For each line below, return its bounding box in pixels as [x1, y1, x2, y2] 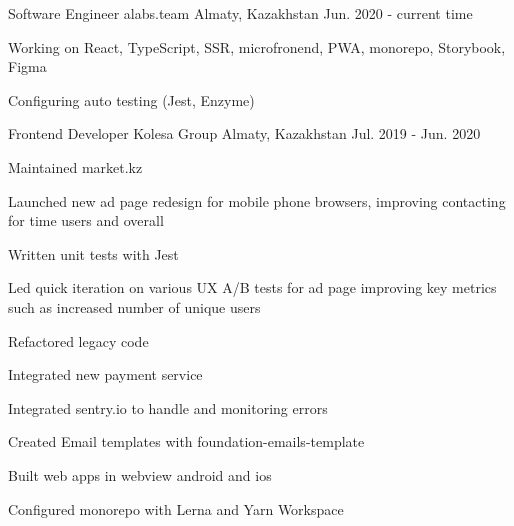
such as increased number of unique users [8, 296, 261, 317]
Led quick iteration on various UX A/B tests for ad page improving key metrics [8, 277, 497, 298]
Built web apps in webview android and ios [8, 464, 272, 485]
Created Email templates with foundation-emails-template [8, 431, 365, 452]
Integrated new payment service [8, 364, 203, 385]
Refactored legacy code [8, 330, 149, 351]
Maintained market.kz [8, 156, 143, 177]
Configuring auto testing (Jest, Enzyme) [8, 89, 255, 110]
